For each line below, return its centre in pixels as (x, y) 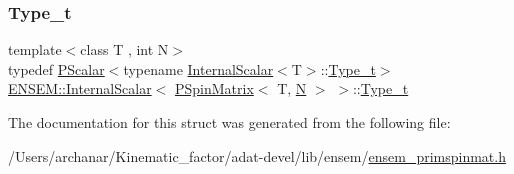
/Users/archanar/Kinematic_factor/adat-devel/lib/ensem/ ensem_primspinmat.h (257, 155)
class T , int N (124, 49)
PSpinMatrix (214, 88)
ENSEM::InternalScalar (80, 88)
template (35, 49)
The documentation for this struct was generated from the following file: (229, 122)
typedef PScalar (56, 68)
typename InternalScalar (198, 68)
